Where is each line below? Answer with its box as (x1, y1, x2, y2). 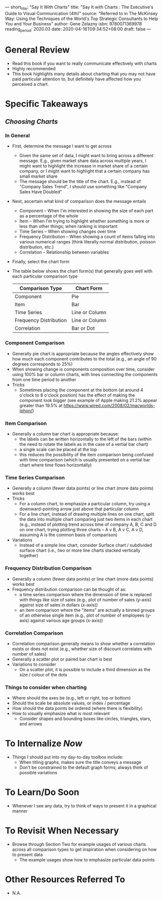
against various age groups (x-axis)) (30, 617, 103, 623)
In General (5, 132, 30, 139)
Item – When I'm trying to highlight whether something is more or (19, 218, 150, 224)
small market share (19, 173, 58, 180)
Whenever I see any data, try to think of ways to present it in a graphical (12, 803, 157, 809)
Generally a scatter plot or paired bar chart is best (12, 656, 112, 662)
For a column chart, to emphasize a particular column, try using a (19, 501, 150, 507)
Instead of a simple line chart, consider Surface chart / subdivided (19, 542, 152, 548)
